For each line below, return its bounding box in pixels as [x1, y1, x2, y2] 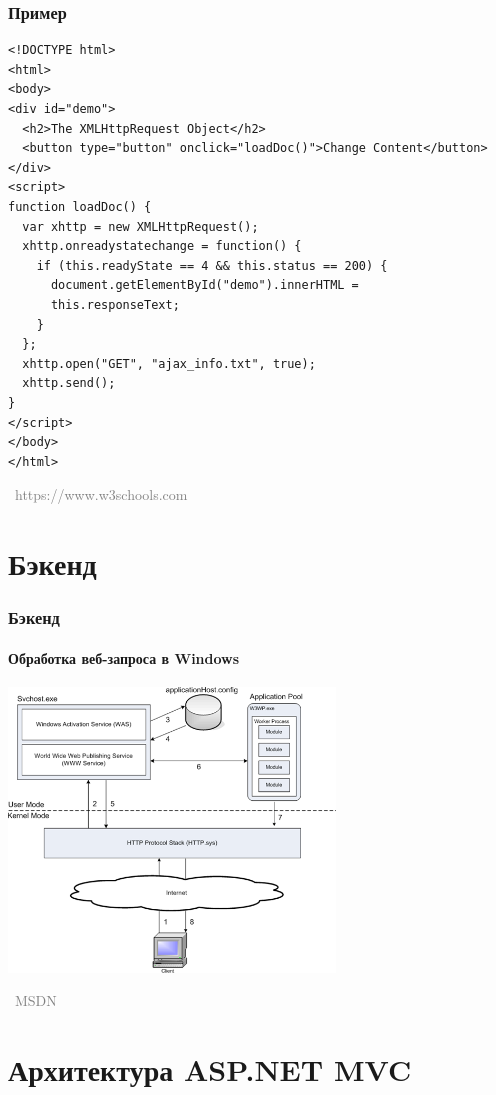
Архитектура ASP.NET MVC [8, 1049, 412, 1090]
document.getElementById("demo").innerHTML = [50, 278, 359, 293]
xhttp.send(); [22, 376, 116, 391]
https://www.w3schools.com [14, 484, 188, 505]
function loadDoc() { [8, 199, 152, 214]
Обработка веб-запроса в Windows [8, 647, 240, 668]
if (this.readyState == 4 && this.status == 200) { [36, 258, 388, 273]
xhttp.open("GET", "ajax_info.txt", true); [22, 356, 316, 371]
